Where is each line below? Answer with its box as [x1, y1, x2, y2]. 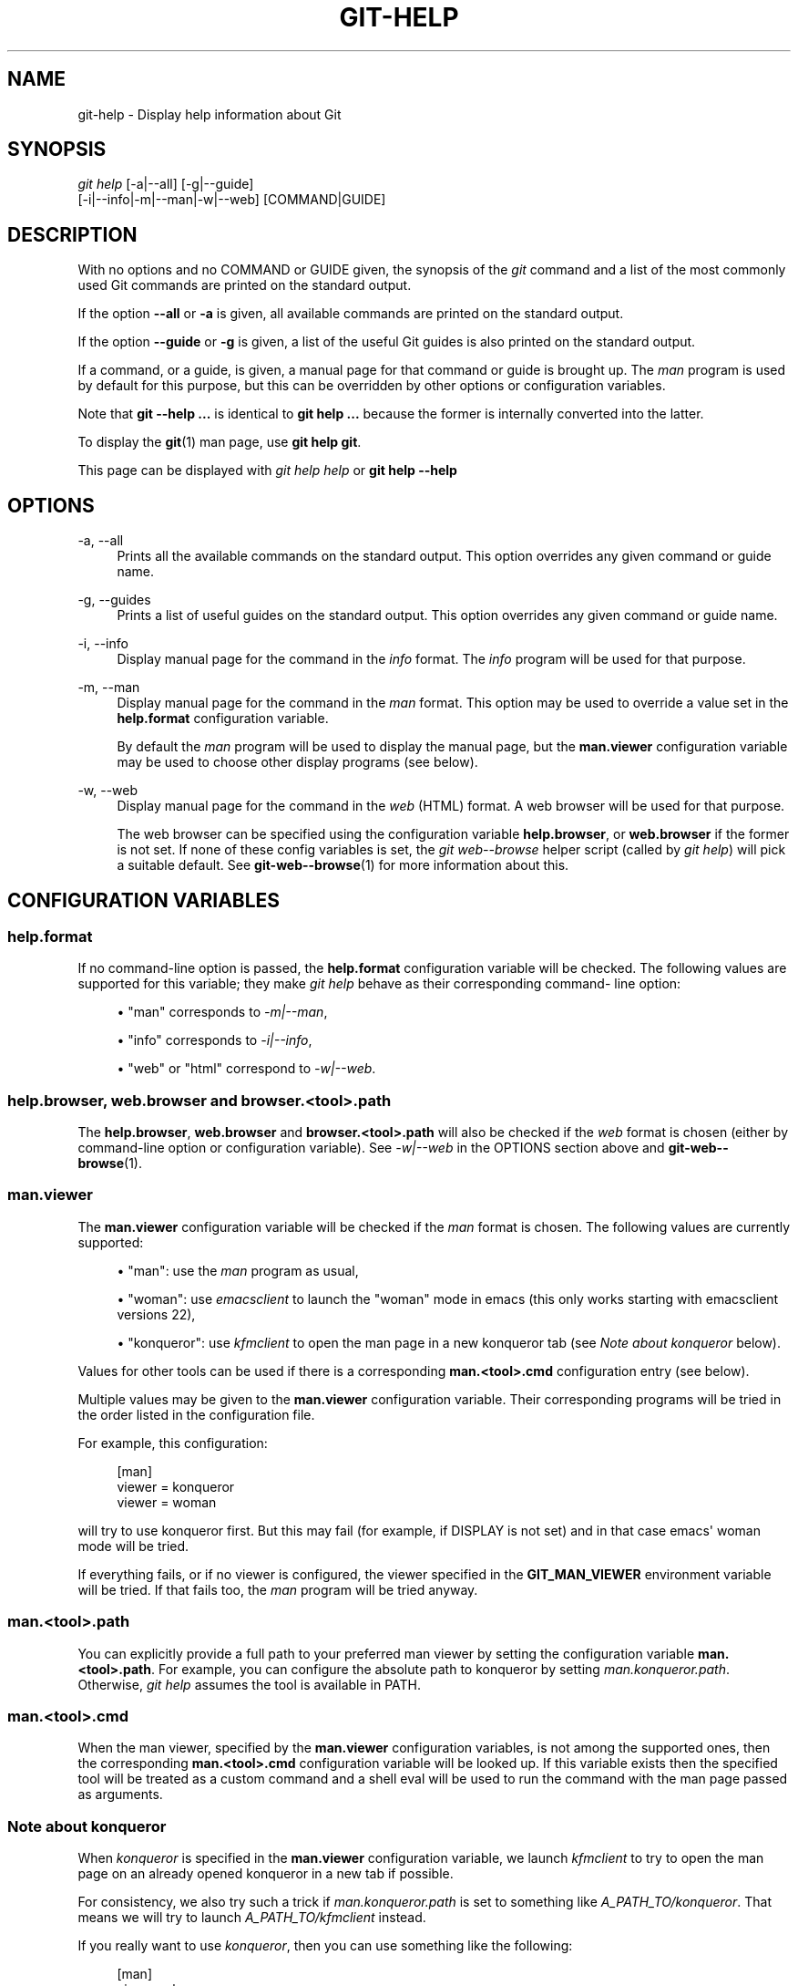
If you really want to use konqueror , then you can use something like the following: [77, 1938, 573, 1954]
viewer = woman [117, 1494, 217, 1510]
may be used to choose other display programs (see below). [117, 754, 478, 771]
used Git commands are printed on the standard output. [77, 277, 412, 294]
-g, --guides [77, 592, 151, 608]
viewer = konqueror [117, 1478, 235, 1495]
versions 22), [117, 1306, 196, 1322]
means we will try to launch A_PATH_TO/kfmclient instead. [77, 1909, 426, 1926]
